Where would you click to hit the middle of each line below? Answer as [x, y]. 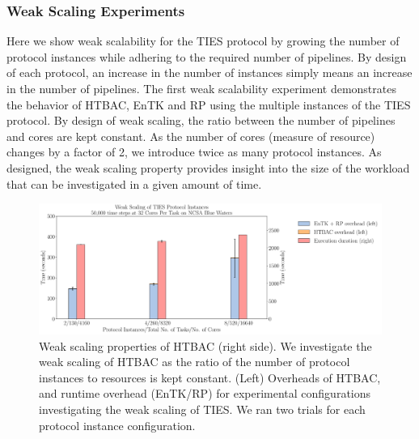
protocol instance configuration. [117, 425]
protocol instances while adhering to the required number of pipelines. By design [207, 56]
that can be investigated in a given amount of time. [134, 183]
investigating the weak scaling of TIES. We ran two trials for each [202, 409]
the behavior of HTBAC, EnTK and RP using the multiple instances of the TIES [209, 104]
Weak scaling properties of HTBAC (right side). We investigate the [205, 345]
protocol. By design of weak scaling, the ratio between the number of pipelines [201, 120]
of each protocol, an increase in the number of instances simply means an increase [209, 72]
